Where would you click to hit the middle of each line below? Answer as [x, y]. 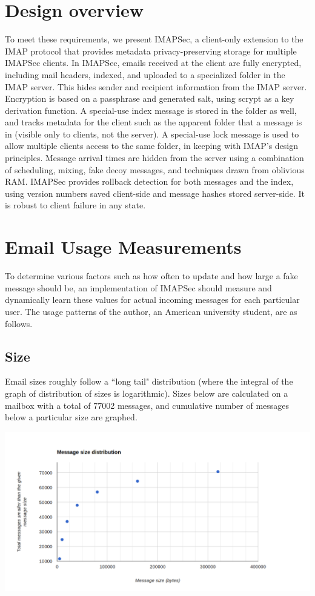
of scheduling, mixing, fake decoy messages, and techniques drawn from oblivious [155, 169]
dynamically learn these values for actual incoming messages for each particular [152, 300]
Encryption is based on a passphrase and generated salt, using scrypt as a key [150, 98]
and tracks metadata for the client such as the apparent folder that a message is [154, 122]
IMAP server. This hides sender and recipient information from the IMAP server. [156, 86]
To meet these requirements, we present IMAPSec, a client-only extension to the [154, 39]
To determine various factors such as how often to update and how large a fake [151, 276]
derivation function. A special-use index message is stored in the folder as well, [151, 110]
